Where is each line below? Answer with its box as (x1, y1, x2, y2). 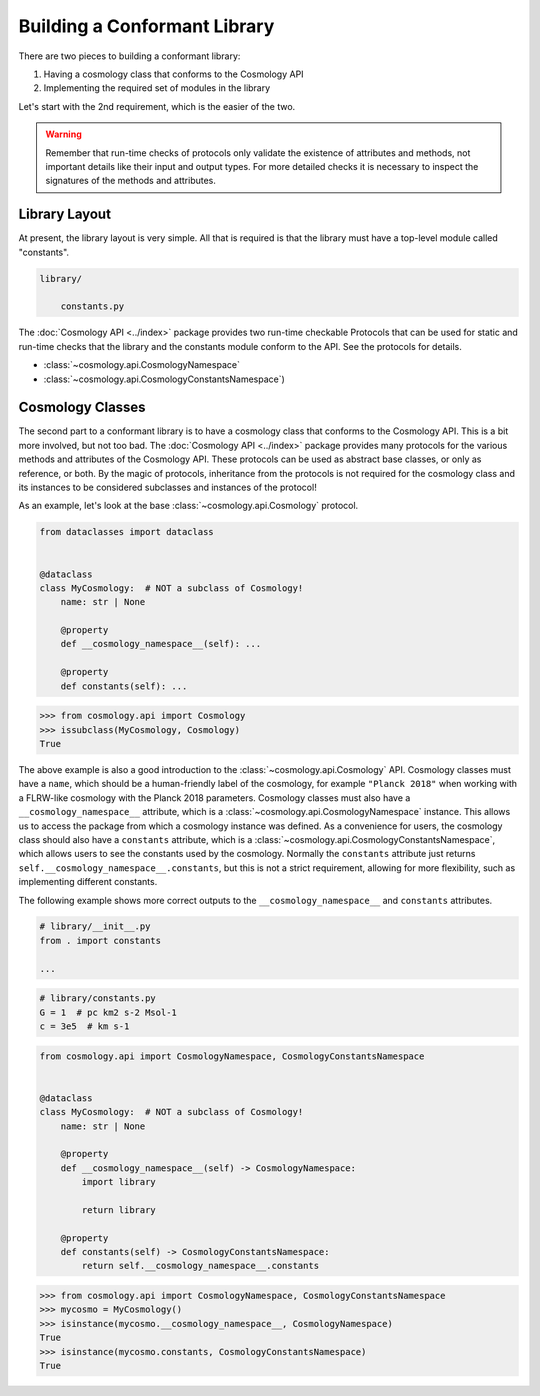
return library (81, 1204, 157, 1215)
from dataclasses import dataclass (39, 526, 214, 538)
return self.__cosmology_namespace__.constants (81, 1260, 320, 1272)
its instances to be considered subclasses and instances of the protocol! (18, 481, 317, 493)
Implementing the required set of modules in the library (43, 82, 271, 94)
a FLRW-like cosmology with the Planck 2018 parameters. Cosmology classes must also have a (18, 791, 411, 804)
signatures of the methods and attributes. (45, 175, 217, 187)
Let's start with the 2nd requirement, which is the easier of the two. (18, 100, 296, 112)
